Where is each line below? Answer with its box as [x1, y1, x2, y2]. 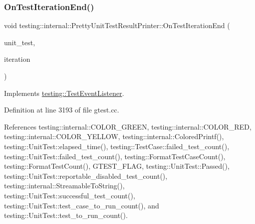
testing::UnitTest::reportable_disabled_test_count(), [4, 170, 167, 181]
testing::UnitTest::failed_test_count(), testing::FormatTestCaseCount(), [4, 151, 225, 161]
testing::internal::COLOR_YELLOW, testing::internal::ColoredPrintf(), [4, 131, 224, 142]
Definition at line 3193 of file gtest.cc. [4, 104, 119, 115]
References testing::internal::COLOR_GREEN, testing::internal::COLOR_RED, [4, 121, 251, 132]
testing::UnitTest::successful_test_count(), [4, 190, 135, 200]
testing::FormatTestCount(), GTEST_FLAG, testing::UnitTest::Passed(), [4, 161, 230, 171]
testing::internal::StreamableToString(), [4, 180, 125, 191]
